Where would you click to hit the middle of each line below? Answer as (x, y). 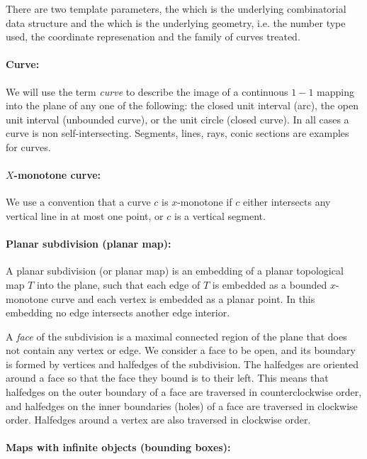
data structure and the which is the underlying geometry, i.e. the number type (176, 22)
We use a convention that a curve (78, 202)
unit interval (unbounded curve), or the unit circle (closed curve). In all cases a (177, 119)
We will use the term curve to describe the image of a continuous (147, 91)
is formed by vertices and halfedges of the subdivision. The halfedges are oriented (182, 364)
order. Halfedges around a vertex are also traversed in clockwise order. (158, 420)
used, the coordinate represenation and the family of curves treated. (153, 37)
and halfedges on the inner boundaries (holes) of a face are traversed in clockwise (182, 405)
